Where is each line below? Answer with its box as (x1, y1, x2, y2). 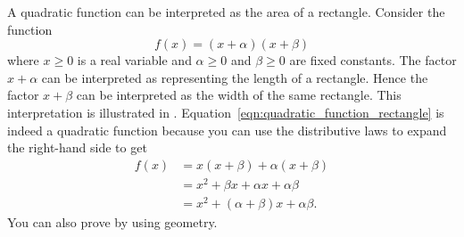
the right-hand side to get (7, 138, 147, 157)
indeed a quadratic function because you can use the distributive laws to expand (7, 120, 447, 139)
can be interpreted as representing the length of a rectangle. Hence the (41, 68, 428, 86)
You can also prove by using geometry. (7, 213, 218, 231)
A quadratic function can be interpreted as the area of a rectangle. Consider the (7, 3, 445, 20)
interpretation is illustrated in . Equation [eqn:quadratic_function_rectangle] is (7, 102, 444, 121)
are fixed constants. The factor (289, 51, 457, 69)
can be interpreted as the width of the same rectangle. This (76, 86, 402, 104)
